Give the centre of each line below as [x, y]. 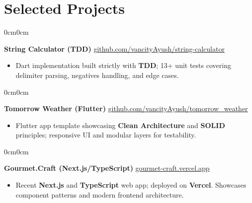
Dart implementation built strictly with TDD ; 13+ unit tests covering [123, 65]
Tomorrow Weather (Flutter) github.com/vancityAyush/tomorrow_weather [126, 108]
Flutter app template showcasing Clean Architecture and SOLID [120, 125]
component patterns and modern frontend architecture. [100, 194]
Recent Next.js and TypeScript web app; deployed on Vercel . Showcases [131, 185]
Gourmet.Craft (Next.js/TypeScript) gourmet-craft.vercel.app [107, 168]
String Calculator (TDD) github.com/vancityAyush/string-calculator [114, 48]
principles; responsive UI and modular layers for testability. [106, 135]
